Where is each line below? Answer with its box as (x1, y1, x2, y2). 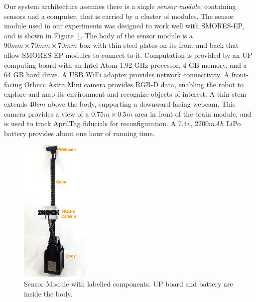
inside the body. (24, 288, 73, 299)
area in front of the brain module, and (134, 108, 252, 119)
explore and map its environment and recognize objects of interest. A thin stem (4, 89, 247, 99)
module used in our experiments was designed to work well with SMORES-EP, (4, 20, 244, 31)
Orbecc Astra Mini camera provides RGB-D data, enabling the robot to (24, 79, 244, 89)
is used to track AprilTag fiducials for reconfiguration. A (4, 118, 176, 129)
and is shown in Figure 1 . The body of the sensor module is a (4, 30, 193, 40)
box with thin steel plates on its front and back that (79, 40, 239, 50)
